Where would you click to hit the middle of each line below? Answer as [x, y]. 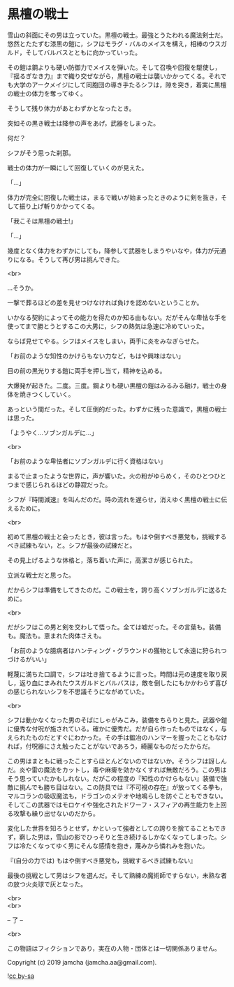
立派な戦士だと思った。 [41, 575]
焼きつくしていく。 [47, 394]
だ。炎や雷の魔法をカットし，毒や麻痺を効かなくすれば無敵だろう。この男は [117, 770]
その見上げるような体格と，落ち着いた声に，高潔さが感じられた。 [102, 560]
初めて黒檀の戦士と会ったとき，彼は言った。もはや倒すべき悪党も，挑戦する [117, 536]
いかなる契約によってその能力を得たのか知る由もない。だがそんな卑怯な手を [117, 317]
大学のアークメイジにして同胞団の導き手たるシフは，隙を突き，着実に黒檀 [120, 85]
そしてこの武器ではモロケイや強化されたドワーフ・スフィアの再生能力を [111, 805]
